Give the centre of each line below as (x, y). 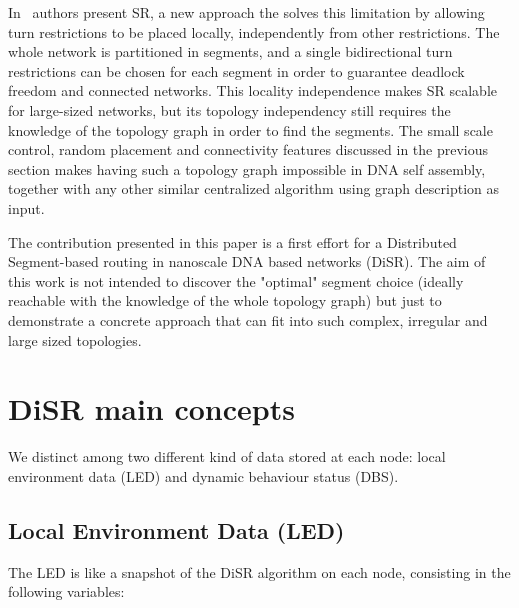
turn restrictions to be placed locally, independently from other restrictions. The (254, 31)
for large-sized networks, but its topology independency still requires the (229, 109)
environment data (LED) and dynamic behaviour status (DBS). (203, 475)
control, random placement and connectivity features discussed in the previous (248, 149)
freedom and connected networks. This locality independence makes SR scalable (252, 90)
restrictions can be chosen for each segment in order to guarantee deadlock (236, 70)
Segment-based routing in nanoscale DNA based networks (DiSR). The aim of (247, 261)
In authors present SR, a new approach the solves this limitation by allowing (246, 12)
